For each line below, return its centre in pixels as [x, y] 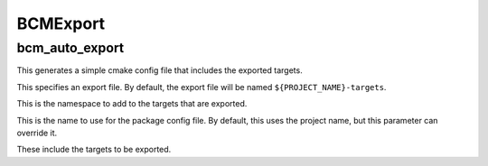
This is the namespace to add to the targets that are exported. [132, 104]
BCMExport [61, 23]
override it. [37, 133]
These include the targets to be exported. [94, 150]
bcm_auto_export [70, 48]
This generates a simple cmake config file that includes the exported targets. [160, 70]
